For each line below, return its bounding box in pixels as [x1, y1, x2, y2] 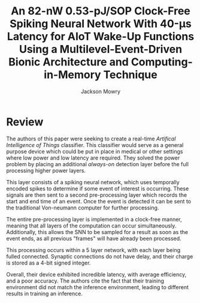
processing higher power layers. [6, 167, 86, 174]
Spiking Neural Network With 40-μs [10, 17, 192, 31]
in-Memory [44, 68, 101, 82]
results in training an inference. [6, 290, 83, 297]
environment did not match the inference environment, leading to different [6, 283, 189, 290]
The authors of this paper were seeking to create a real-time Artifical [6, 135, 176, 142]
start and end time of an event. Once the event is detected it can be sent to [6, 197, 192, 205]
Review [6, 115, 44, 128]
